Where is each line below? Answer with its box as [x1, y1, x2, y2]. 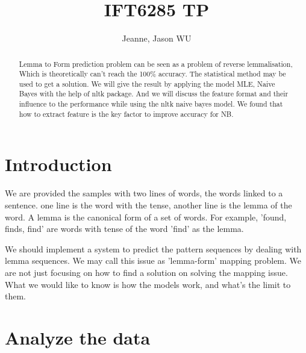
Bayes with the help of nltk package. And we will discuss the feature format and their [19, 89, 289, 99]
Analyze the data [5, 325, 151, 349]
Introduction [5, 152, 112, 176]
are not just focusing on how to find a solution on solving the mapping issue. [5, 266, 288, 278]
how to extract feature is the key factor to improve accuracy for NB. [19, 108, 234, 119]
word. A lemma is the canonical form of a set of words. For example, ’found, [5, 210, 287, 223]
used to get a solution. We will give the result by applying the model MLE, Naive [19, 78, 275, 89]
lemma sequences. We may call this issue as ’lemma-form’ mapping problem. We [5, 254, 302, 267]
